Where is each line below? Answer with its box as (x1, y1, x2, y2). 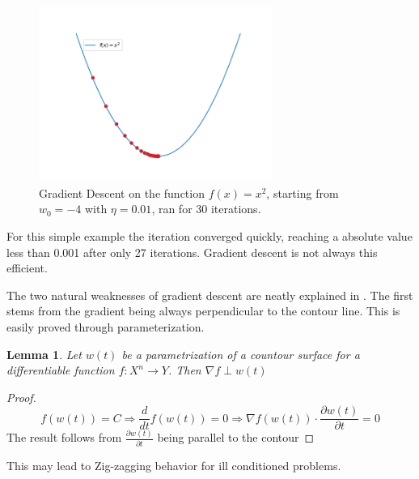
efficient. (6, 259, 48, 276)
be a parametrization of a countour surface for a (121, 345, 360, 362)
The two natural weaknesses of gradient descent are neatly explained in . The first (6, 286, 413, 303)
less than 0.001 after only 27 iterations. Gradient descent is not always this (6, 243, 378, 260)
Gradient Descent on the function (39, 184, 205, 201)
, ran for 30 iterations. (151, 200, 261, 217)
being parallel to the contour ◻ (157, 429, 315, 446)
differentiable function (6, 361, 115, 378)
